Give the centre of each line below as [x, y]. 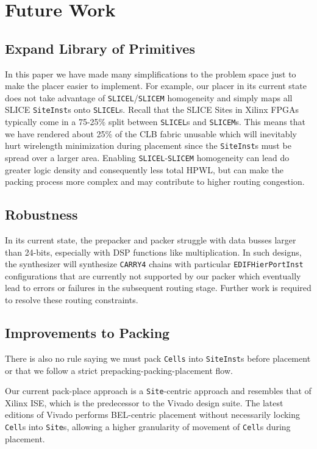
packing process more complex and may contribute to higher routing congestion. [155, 181]
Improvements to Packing [87, 333]
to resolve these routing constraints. [72, 300]
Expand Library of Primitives [100, 48]
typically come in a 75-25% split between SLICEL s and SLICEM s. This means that [155, 122]
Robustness [41, 214]
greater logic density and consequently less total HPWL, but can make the [144, 169]
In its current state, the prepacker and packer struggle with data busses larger [151, 240]
